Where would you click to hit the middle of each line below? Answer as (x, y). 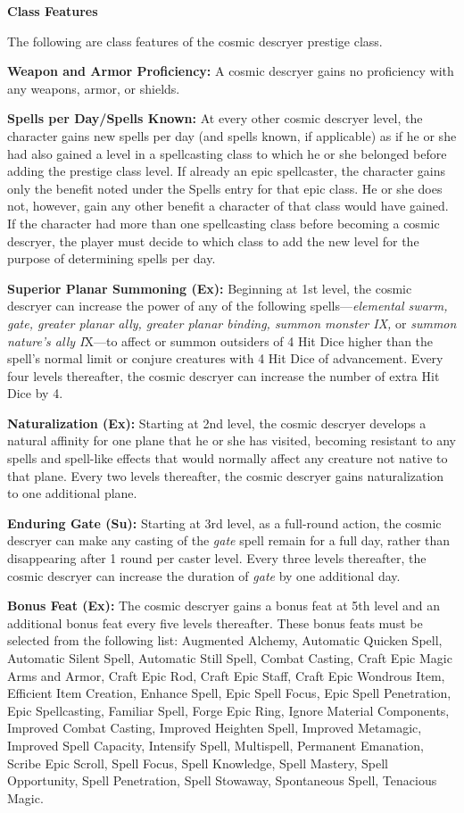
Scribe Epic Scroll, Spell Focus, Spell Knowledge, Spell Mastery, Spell (198, 763)
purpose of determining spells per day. (112, 258)
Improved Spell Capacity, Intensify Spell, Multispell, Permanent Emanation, (215, 745)
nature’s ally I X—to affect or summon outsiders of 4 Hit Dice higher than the (220, 340)
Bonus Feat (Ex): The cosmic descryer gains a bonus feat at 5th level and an (224, 606)
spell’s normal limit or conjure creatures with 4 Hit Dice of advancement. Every (225, 358)
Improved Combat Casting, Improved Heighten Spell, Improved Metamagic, (215, 728)
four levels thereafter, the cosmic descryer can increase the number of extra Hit (224, 375)
